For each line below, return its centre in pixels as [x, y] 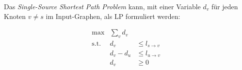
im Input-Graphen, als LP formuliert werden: [113, 16]
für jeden [225, 6]
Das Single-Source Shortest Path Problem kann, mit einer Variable [102, 6]
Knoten [15, 16]
